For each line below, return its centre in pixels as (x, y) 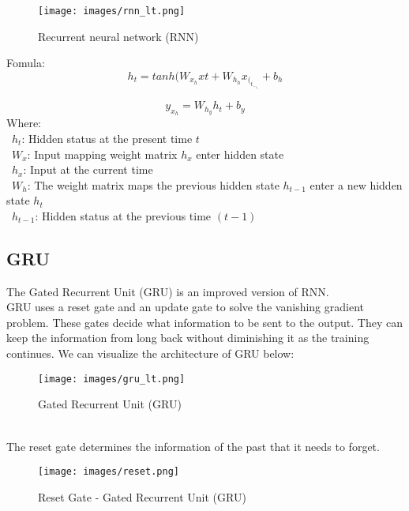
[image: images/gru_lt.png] (112, 379)
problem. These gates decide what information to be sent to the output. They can (204, 322)
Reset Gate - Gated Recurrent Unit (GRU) (142, 496)
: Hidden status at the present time (107, 138)
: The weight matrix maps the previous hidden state (153, 184)
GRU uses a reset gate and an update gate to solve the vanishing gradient (185, 307)
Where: (24, 123)
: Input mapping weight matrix (102, 154)
